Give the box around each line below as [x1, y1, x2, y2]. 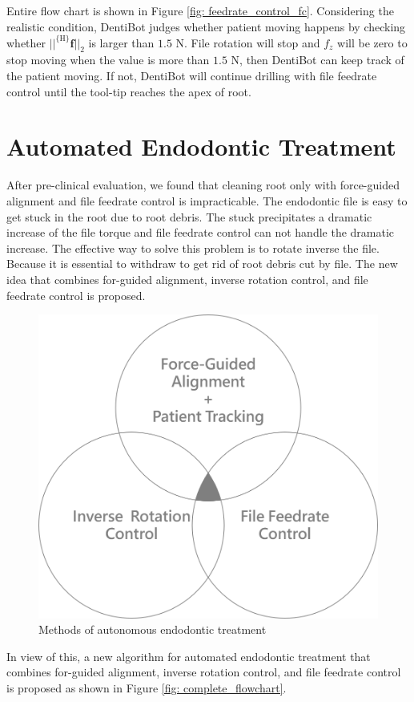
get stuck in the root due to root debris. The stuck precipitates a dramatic [6, 208, 372, 225]
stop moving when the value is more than [6, 51, 210, 68]
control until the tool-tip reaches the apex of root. [6, 83, 251, 99]
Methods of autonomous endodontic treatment [38, 621, 267, 638]
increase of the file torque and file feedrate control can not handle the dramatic [6, 224, 395, 241]
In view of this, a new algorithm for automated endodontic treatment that [6, 647, 371, 664]
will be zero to [337, 34, 408, 51]
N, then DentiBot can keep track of [231, 51, 404, 68]
